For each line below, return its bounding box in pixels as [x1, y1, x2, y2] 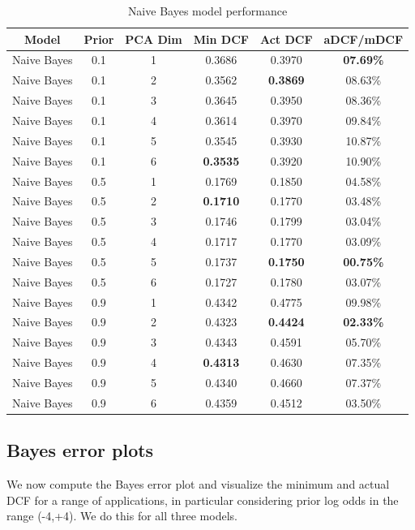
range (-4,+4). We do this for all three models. [6, 507, 237, 524]
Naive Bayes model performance [127, 2, 288, 19]
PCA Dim [125, 30, 182, 47]
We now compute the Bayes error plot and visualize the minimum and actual [6, 476, 390, 493]
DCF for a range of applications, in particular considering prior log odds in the [6, 491, 399, 508]
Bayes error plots [6, 437, 154, 463]
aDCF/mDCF [323, 30, 404, 47]
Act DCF [259, 30, 313, 47]
